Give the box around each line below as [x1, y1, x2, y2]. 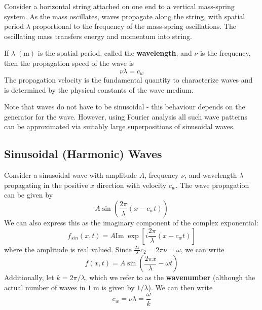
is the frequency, [200, 48, 251, 58]
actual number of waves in [4, 282, 86, 292]
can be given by [4, 189, 53, 200]
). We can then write [148, 282, 213, 292]
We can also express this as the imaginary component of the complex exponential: [4, 217, 258, 227]
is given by [101, 282, 135, 292]
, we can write [180, 244, 224, 254]
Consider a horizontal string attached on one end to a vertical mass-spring [4, 1, 235, 11]
